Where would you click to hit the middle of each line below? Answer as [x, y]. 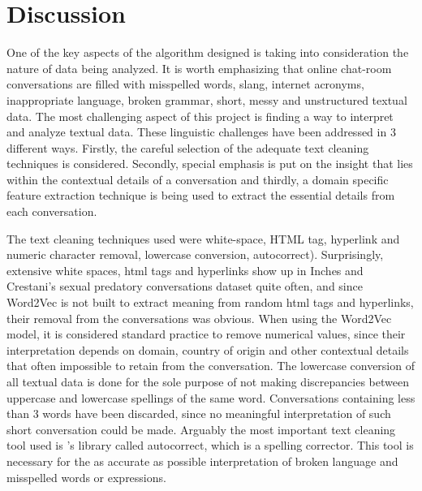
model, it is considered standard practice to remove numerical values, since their [206, 334]
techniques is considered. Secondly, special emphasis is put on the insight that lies [210, 164]
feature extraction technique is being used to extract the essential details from [201, 195]
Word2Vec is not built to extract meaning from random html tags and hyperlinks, [210, 302]
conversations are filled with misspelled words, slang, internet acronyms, [185, 84]
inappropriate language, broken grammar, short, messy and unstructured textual [207, 99]
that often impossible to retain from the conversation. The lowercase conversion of [211, 366]
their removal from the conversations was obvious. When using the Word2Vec [199, 318]
